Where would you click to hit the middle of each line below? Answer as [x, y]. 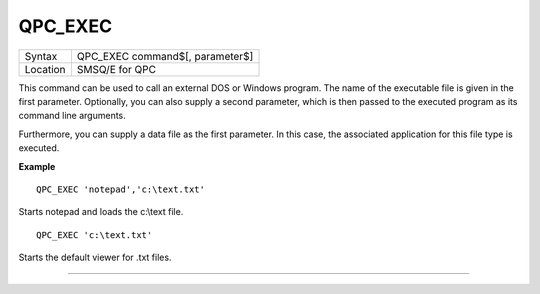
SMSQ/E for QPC [116, 69]
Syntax [41, 56]
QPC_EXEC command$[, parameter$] [165, 56]
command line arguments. [72, 116]
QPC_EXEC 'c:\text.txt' [94, 234]
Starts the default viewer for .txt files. [95, 257]
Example [37, 166]
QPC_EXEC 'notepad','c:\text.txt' [120, 189]
